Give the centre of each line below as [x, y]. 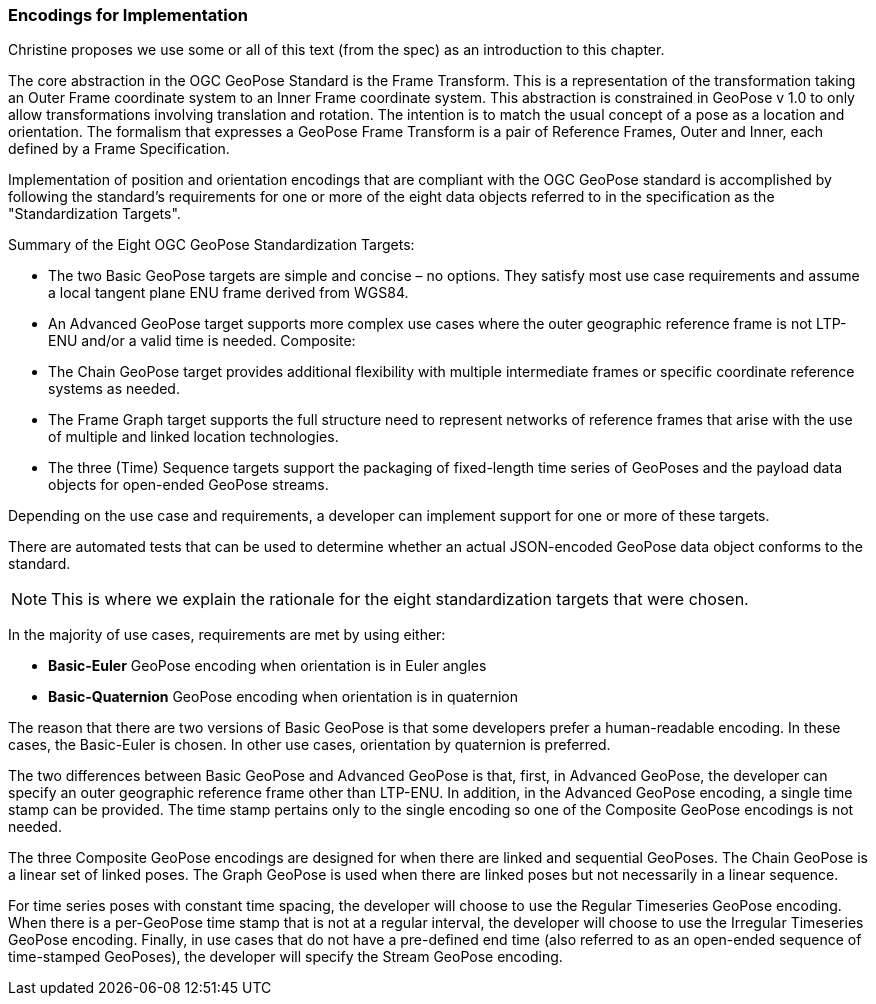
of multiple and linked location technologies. [193, 437]
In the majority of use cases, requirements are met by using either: [227, 635]
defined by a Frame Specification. [119, 149]
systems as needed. [114, 389]
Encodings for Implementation [128, 15]
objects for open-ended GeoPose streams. [188, 485]
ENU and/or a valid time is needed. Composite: [202, 341]
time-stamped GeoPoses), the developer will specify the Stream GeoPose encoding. [285, 957]
